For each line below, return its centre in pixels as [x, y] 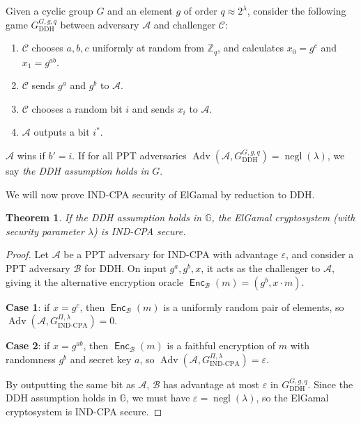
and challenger [185, 24]
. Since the [330, 384]
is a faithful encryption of [221, 345]
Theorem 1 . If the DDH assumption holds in [104, 217]
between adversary [100, 24]
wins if [31, 155]
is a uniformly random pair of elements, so [254, 306]
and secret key [101, 359]
